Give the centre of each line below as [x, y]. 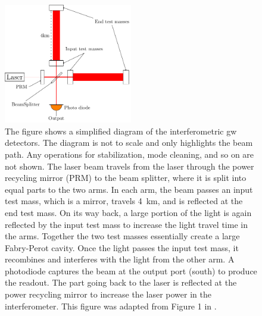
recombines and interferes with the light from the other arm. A [120, 259]
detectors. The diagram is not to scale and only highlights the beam [129, 143]
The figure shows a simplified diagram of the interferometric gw [121, 131]
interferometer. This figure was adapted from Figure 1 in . [111, 306]
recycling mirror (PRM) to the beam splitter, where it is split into [126, 178]
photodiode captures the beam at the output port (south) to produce [131, 270]
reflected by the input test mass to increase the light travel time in [126, 224]
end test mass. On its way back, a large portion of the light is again [128, 212]
